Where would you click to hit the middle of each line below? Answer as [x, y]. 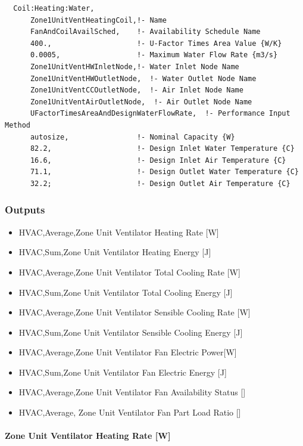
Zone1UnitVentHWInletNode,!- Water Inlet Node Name [135, 66]
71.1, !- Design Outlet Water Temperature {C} [164, 172]
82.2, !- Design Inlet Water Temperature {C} [162, 149]
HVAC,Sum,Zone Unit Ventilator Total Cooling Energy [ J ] [126, 292]
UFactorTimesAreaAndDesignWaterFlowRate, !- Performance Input [160, 114]
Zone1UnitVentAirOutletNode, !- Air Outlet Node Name [141, 102]
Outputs [25, 210]
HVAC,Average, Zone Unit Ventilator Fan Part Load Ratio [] [130, 412]
